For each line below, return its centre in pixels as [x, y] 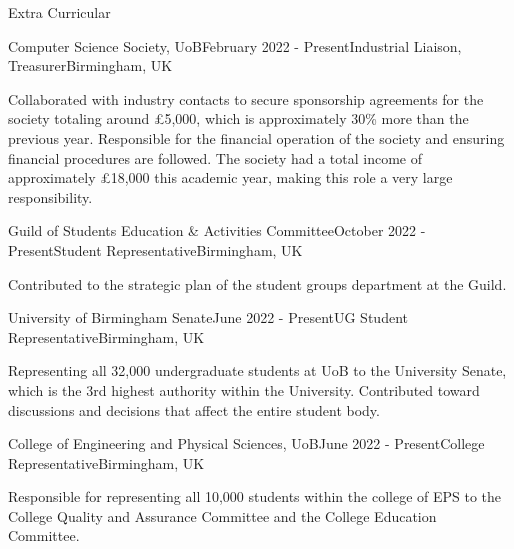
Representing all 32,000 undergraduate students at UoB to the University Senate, [257, 370]
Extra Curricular [59, 12]
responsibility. [50, 196]
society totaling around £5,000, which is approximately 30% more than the [238, 118]
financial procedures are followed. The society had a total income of [215, 157]
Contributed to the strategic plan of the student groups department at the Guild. [257, 283]
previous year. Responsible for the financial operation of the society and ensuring [256, 137]
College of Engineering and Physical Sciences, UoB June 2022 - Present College [246, 443]
